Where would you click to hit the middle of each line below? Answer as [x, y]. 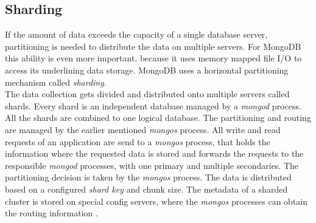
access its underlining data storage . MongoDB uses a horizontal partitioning [147, 70]
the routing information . [51, 213]
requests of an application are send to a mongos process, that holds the [138, 141]
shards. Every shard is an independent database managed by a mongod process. [153, 105]
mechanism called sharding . [56, 82]
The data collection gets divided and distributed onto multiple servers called [147, 94]
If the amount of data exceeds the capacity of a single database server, [136, 34]
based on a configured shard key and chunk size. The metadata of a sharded [146, 189]
